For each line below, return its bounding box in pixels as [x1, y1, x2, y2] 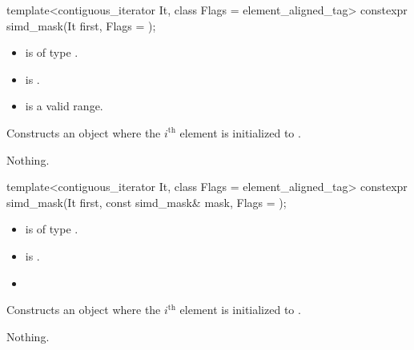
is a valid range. [25, 97, 103, 114]
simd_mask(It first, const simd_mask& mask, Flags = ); [6, 193, 287, 210]
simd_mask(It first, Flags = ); [6, 17, 156, 34]
